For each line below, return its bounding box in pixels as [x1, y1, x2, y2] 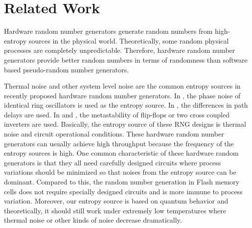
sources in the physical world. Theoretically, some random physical [28, 35, 229, 46]
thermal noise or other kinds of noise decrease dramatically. [4, 215, 182, 225]
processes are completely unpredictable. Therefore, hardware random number [4, 45, 235, 55]
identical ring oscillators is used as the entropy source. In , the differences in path [4, 100, 248, 110]
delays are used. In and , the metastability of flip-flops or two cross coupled [4, 109, 230, 119]
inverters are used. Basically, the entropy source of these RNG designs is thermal [4, 119, 246, 129]
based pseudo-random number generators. [4, 64, 129, 74]
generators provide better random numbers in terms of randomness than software [4, 54, 248, 65]
